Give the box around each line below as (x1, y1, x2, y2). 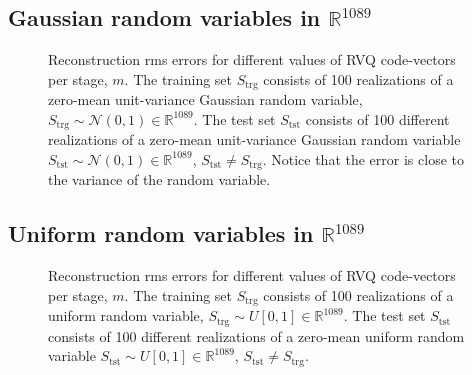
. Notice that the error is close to (262, 148, 464, 169)
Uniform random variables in (8, 218, 314, 249)
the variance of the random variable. (48, 169, 271, 190)
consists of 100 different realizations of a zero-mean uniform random (48, 325, 465, 346)
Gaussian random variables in (8, 2, 321, 33)
